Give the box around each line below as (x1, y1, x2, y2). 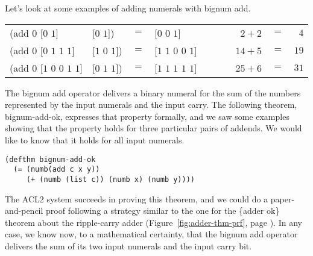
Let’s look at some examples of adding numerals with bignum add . (5, 2, 251, 14)
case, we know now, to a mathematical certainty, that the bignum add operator (5, 228, 298, 240)
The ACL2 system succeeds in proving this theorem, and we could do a (5, 192, 268, 205)
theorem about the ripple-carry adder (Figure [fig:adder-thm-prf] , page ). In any (5, 216, 302, 228)
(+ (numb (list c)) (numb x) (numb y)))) (26, 175, 195, 184)
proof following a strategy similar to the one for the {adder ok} (46, 204, 280, 217)
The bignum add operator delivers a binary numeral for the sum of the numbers (5, 86, 301, 99)
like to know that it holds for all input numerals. (5, 133, 185, 146)
